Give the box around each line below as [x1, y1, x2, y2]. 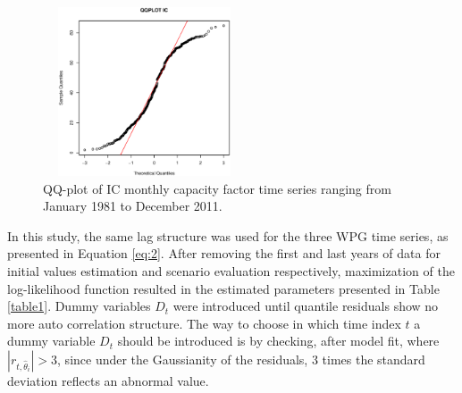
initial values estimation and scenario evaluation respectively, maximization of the [7, 261, 455, 280]
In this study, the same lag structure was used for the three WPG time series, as [7, 226, 449, 245]
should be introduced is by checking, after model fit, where [117, 331, 440, 350]
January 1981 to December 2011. [43, 196, 223, 215]
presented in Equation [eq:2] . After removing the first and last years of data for [7, 244, 441, 263]
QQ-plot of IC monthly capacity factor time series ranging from [43, 179, 391, 197]
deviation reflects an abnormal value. [7, 371, 209, 389]
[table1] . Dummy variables [7, 297, 151, 315]
